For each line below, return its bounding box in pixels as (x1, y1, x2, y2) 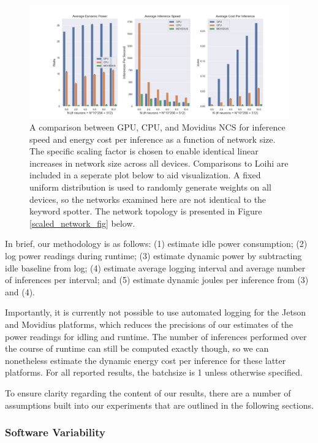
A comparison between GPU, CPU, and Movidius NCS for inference (29, 121, 286, 134)
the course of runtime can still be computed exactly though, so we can (5, 342, 269, 355)
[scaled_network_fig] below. (29, 216, 135, 229)
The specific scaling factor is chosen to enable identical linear (29, 145, 259, 157)
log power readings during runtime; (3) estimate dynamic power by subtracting (5, 249, 302, 262)
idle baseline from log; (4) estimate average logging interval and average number (5, 261, 306, 274)
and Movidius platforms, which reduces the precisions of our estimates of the (5, 318, 293, 330)
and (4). (5, 285, 36, 298)
